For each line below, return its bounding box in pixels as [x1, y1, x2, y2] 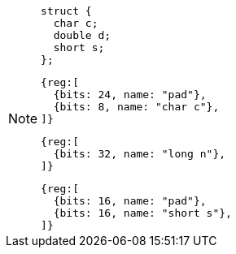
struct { [41, 5, 92, 17]
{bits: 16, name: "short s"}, [53, 207, 232, 219]
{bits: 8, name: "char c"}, [53, 101, 220, 113]
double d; [53, 29, 111, 41]
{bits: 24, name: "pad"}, [53, 88, 207, 101]
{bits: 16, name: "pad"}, [53, 195, 207, 207]
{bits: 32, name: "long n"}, [53, 148, 226, 160]
